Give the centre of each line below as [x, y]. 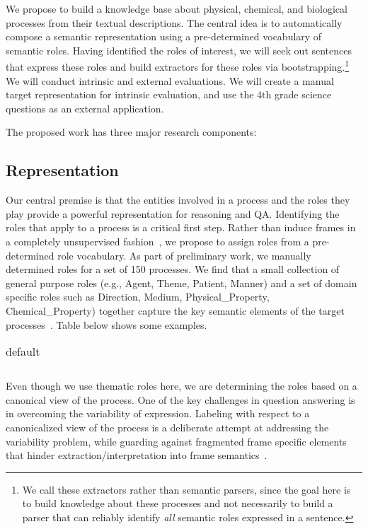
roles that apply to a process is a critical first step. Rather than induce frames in [181, 227]
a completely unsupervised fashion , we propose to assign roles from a [157, 241]
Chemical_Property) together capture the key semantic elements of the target [175, 310]
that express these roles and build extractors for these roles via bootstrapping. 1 [178, 66]
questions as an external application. [85, 108]
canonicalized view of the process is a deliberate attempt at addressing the [167, 427]
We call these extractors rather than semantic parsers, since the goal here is [186, 489]
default [23, 351]
